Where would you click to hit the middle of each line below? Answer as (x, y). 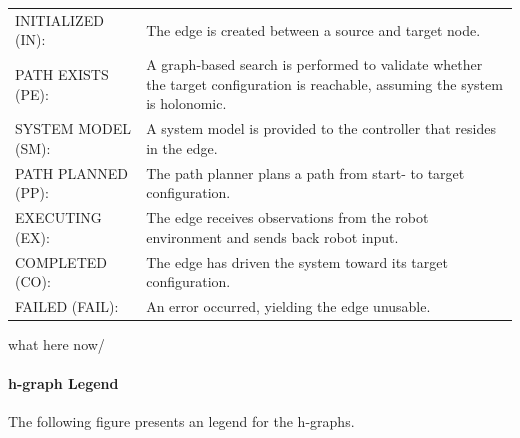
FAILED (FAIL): (67, 305)
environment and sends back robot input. (272, 236)
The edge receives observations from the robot (287, 217)
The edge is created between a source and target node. (313, 29)
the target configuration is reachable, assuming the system (324, 83)
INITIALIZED (59, 19)
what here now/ (56, 344)
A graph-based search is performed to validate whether (314, 64)
